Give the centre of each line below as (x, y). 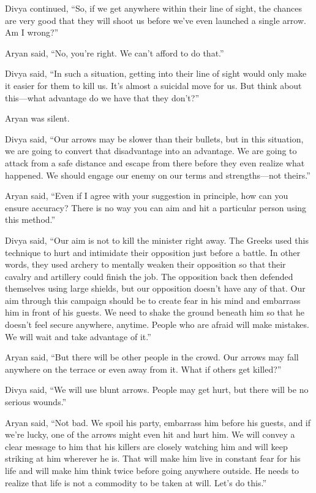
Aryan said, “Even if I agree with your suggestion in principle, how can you (147, 196)
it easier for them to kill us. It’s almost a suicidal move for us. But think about (153, 85)
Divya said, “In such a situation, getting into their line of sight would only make (156, 73)
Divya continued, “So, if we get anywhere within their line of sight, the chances (153, 8)
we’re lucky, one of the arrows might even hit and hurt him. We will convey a (150, 434)
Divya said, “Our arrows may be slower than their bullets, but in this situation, (154, 138)
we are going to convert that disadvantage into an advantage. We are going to (151, 151)
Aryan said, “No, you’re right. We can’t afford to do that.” (115, 52)
